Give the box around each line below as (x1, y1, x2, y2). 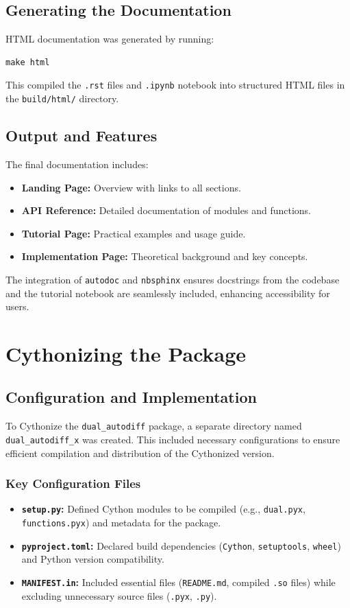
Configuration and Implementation (5, 386, 257, 408)
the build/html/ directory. (5, 91, 119, 106)
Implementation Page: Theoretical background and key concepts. (21, 249, 308, 264)
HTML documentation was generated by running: (5, 32, 214, 46)
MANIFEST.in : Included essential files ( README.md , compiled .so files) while (21, 574, 336, 589)
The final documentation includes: (5, 156, 149, 171)
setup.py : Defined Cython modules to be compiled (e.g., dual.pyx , (21, 502, 305, 516)
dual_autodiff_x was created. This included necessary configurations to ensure (5, 432, 340, 446)
